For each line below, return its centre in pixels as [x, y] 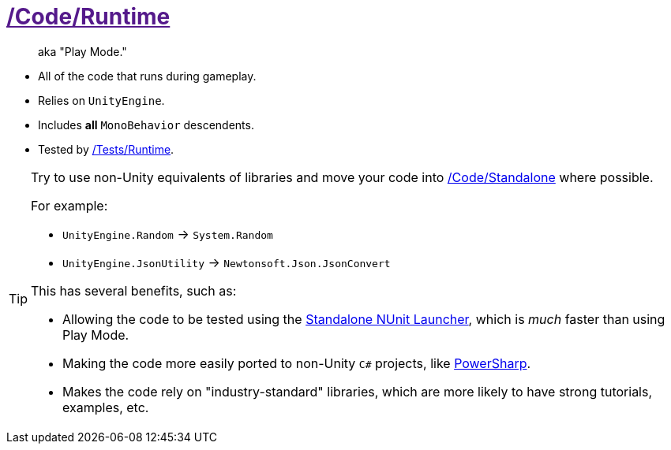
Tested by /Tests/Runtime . [106, 149]
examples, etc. [106, 407]
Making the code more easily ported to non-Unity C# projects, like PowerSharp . [297, 363]
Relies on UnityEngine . [101, 100]
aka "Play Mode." [82, 51]
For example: [69, 205]
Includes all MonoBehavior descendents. [146, 125]
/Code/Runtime [88, 17]
